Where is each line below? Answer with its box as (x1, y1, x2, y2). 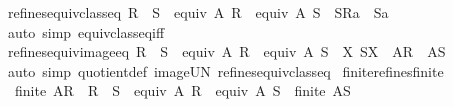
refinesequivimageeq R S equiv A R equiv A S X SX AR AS (7, 41, 446, 62)
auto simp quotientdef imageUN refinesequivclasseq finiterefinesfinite (7, 60, 444, 81)
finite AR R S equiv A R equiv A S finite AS (14, 80, 351, 101)
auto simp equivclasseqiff (7, 21, 165, 42)
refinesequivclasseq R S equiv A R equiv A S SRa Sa (7, 2, 389, 22)
